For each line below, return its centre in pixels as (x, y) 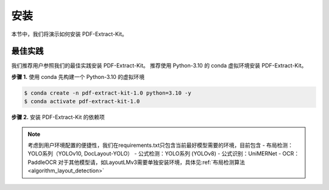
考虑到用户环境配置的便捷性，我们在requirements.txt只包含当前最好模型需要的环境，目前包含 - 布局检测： (161, 145)
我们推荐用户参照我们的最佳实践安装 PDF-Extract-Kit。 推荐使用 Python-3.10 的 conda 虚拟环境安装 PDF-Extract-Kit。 (159, 66)
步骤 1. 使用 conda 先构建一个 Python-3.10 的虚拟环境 (78, 76)
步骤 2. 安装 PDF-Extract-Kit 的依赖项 (58, 117)
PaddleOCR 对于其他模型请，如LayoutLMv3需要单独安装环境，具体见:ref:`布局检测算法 (136, 162)
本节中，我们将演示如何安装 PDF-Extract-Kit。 (69, 34)
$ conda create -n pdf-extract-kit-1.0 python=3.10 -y (108, 93)
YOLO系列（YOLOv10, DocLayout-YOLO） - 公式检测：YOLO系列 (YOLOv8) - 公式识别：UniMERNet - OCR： (164, 154)
